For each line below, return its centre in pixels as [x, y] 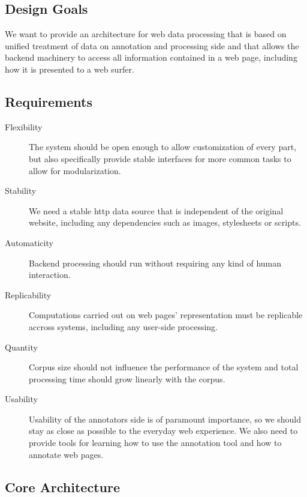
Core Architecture [62, 486]
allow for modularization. [75, 170]
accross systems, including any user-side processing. [123, 326]
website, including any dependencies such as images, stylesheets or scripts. [165, 222]
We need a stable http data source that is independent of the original [156, 210]
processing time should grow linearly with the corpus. [127, 378]
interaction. [50, 275]
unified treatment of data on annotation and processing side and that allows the [152, 45]
